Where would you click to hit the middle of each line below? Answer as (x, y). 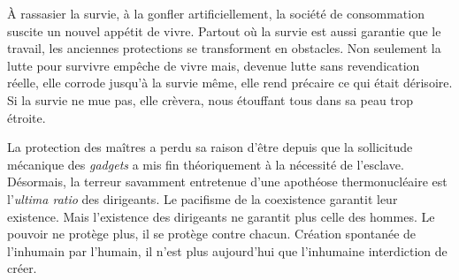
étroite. (27, 117)
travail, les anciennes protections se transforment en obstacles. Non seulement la (224, 48)
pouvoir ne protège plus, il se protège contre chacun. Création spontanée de (212, 234)
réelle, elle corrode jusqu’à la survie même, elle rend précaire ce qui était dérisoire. (230, 83)
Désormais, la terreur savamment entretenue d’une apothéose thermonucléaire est (227, 182)
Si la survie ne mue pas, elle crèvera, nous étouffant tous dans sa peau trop (210, 99)
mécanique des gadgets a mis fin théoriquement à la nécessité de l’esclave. (206, 164)
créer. (22, 268)
